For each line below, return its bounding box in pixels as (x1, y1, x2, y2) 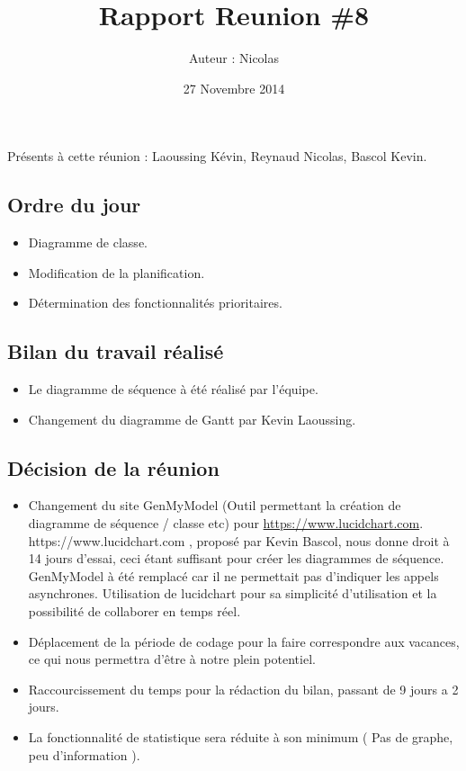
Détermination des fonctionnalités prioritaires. (28, 293, 282, 312)
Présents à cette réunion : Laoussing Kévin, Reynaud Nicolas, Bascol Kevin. (7, 147, 427, 166)
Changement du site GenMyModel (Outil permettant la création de (28, 496, 401, 515)
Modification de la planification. (28, 263, 205, 282)
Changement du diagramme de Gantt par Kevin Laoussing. (28, 409, 356, 428)
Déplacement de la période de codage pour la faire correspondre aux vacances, (28, 632, 460, 650)
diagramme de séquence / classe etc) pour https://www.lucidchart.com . (28, 514, 424, 533)
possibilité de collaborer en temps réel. (28, 602, 241, 621)
